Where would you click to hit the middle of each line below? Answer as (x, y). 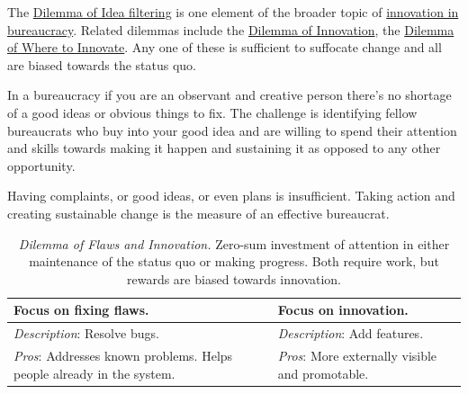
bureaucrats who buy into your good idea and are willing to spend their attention (232, 130)
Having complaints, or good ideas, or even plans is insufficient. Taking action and (231, 196)
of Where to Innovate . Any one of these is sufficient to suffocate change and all (225, 47)
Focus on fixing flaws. (81, 310)
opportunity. (41, 165)
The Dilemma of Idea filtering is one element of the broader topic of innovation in (233, 12)
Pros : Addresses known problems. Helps (123, 355)
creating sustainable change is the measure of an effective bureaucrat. (198, 213)
